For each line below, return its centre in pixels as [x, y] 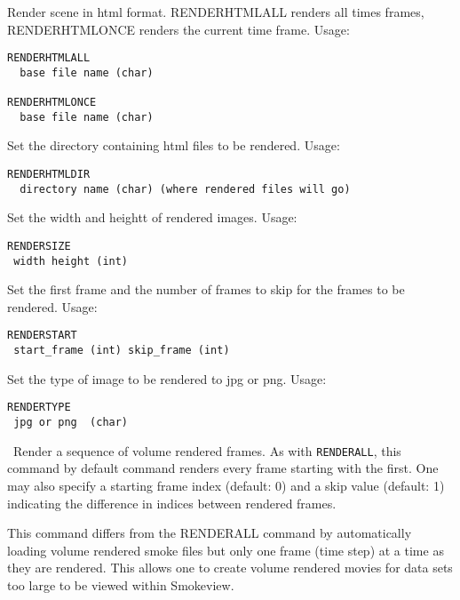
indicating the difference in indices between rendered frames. [172, 503]
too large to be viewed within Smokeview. [121, 584]
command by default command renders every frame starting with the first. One [223, 468]
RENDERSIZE [39, 246]
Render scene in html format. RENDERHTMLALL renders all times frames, [216, 12]
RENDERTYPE [39, 408]
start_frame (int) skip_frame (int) [122, 351]
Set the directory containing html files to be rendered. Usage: [174, 145]
